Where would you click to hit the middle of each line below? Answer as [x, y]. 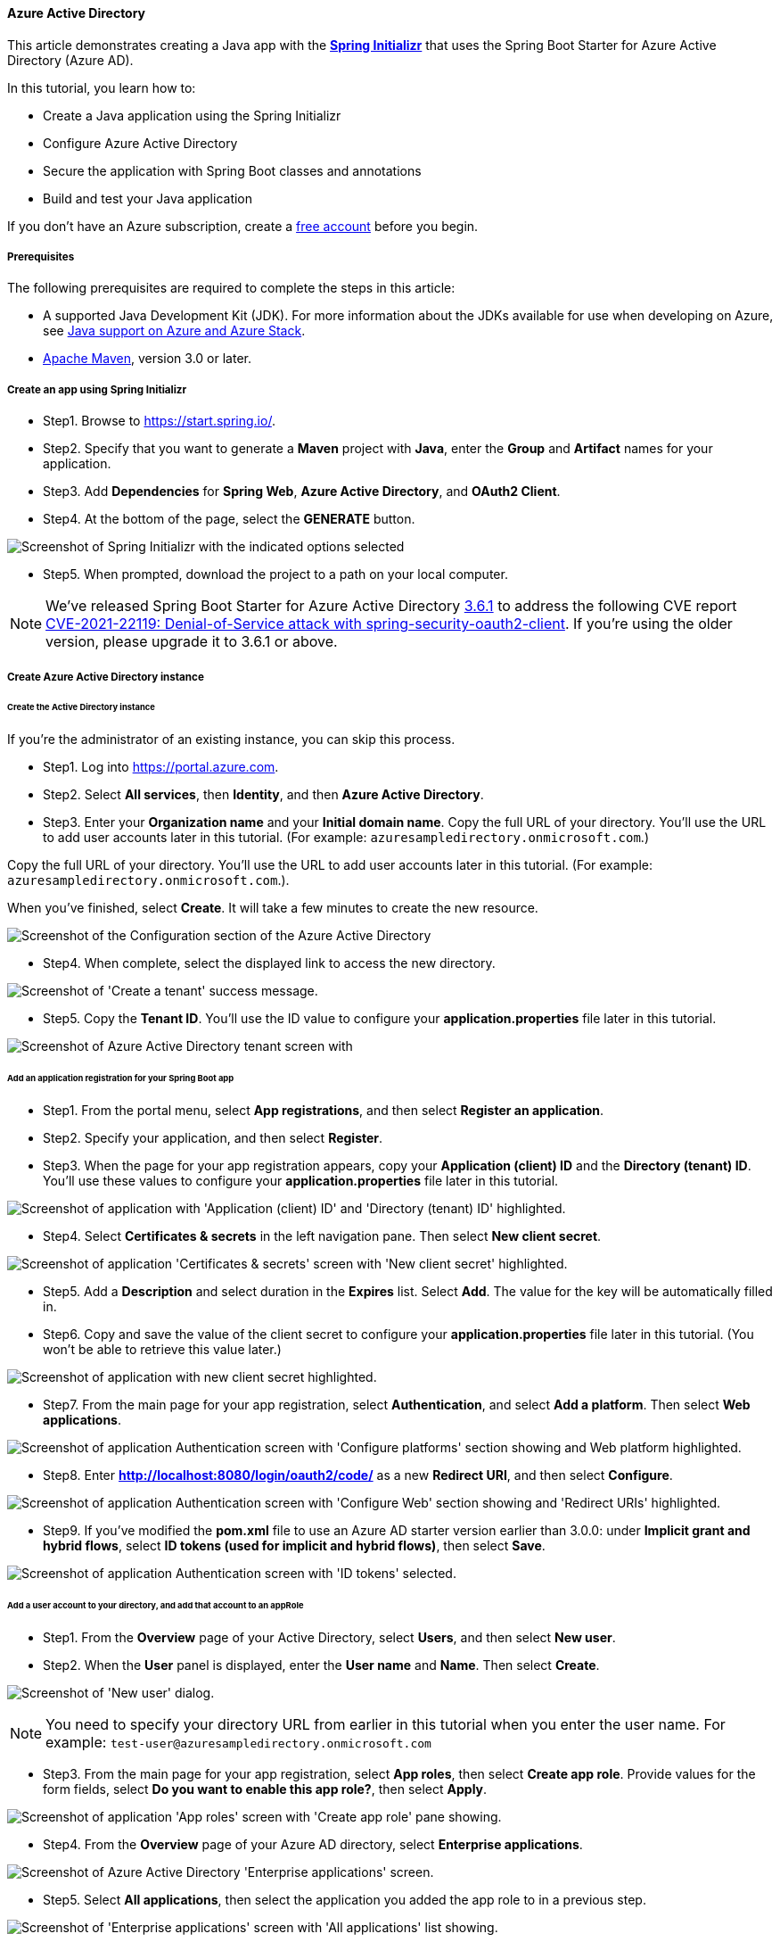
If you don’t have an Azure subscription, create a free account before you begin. [243, 226]
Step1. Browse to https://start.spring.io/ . [159, 421]
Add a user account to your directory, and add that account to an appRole [156, 1605]
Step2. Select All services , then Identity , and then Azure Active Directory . [263, 795]
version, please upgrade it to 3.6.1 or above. [192, 642]
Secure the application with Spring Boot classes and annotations [232, 170]
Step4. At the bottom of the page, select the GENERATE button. [229, 519]
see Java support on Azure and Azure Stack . [174, 331]
